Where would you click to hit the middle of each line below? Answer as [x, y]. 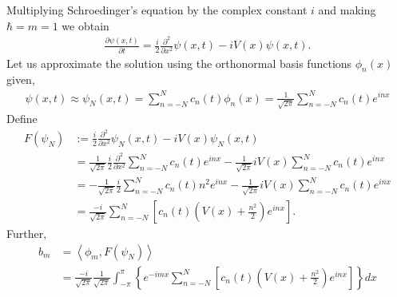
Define [22, 119]
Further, [27, 234]
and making [347, 10]
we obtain [85, 25]
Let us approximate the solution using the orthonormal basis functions [179, 63]
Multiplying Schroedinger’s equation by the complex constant [157, 10]
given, [21, 79]
